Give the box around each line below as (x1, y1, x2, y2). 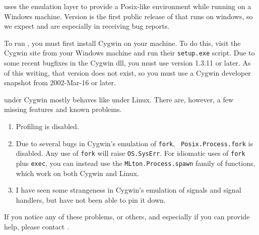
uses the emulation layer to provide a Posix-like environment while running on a (4, 1, 251, 11)
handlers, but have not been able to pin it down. (16, 194, 166, 205)
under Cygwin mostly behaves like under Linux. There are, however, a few (4, 94, 234, 104)
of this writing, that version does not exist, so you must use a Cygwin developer (4, 67, 251, 78)
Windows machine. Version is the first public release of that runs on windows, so (4, 11, 253, 21)
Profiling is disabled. (16, 121, 79, 131)
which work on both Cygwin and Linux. (16, 167, 139, 178)
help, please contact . (4, 221, 69, 231)
